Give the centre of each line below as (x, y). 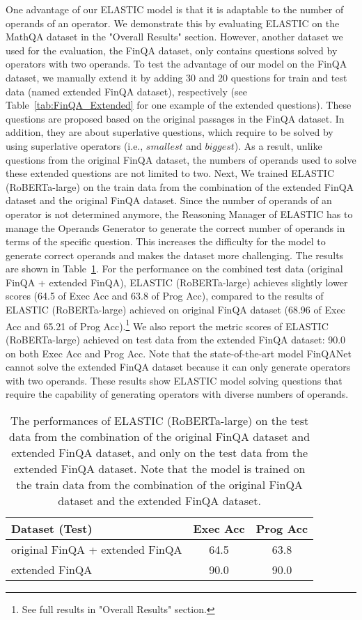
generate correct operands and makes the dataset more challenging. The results (175, 255)
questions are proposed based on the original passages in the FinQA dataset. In (175, 118)
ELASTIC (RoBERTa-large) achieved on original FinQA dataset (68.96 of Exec (175, 310)
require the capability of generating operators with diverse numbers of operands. (177, 394)
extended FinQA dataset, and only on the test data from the (159, 452)
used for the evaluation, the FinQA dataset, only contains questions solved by (172, 50)
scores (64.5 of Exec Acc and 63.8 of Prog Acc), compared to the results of (165, 296)
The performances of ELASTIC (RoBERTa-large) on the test (159, 420)
